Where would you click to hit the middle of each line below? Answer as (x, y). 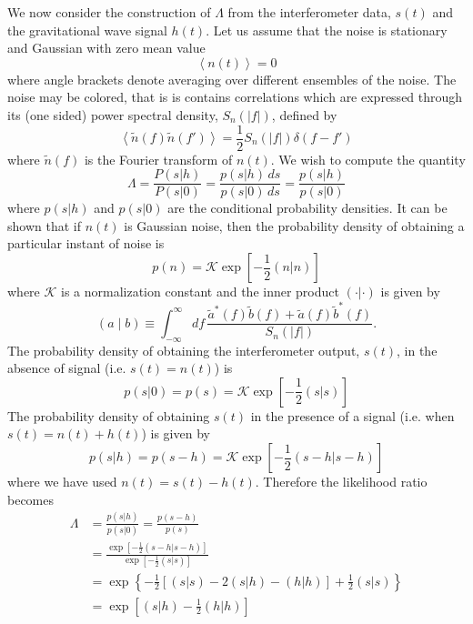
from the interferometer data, (309, 12)
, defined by (304, 114)
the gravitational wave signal (87, 30)
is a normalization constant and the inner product (200, 292)
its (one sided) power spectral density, (113, 114)
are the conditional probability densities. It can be (307, 208)
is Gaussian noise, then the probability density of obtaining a (294, 225)
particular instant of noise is (86, 243)
